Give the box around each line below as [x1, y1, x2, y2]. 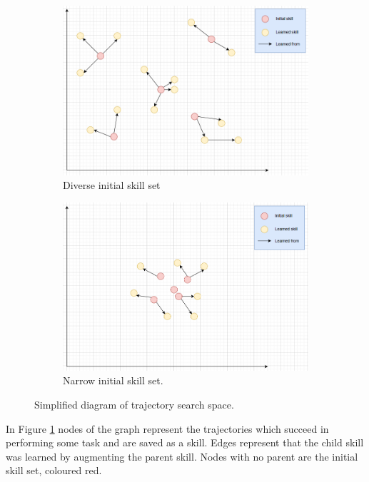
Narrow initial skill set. [63, 373, 163, 388]
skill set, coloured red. [6, 463, 102, 478]
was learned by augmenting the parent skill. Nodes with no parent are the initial [6, 448, 358, 463]
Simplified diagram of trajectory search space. [34, 397, 234, 412]
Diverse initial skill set [63, 178, 161, 193]
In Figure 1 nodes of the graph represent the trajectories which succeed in [6, 421, 329, 436]
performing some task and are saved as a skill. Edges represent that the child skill [6, 435, 364, 450]
